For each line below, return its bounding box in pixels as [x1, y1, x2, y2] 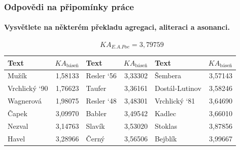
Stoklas [154, 120, 177, 131]
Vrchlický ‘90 [8, 83, 48, 93]
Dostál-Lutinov [154, 83, 201, 93]
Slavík [86, 120, 105, 131]
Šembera [154, 70, 182, 81]
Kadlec [154, 108, 176, 118]
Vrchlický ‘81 [154, 95, 195, 106]
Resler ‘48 [86, 95, 117, 106]
